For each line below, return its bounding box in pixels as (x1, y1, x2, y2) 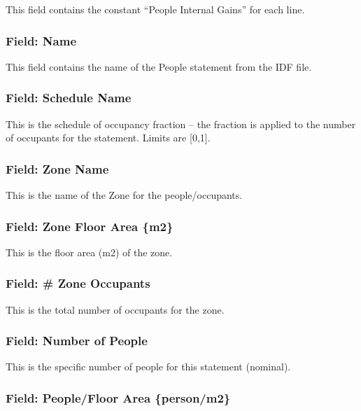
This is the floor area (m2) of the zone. (6, 244, 173, 259)
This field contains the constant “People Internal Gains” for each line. (6, 2, 305, 16)
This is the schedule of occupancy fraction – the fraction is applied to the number (6, 116, 356, 131)
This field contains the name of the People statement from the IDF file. (6, 59, 312, 74)
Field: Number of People (6, 332, 148, 349)
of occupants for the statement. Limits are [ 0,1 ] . (6, 130, 211, 145)
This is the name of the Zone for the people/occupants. (6, 188, 243, 202)
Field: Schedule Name (6, 89, 132, 106)
